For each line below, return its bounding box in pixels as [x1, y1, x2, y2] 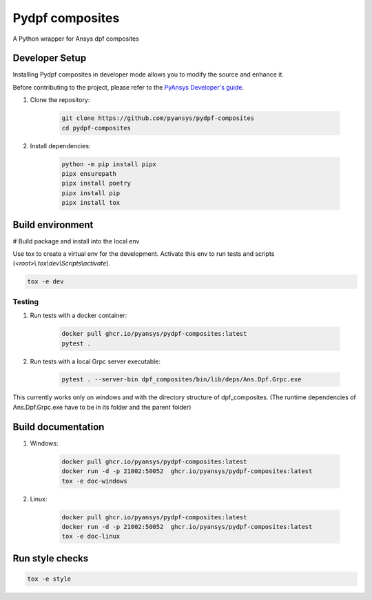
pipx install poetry [61, 179, 131, 188]
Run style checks [12, 552, 89, 564]
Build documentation [12, 421, 105, 432]
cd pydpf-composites [61, 124, 131, 132]
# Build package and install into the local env [12, 237, 140, 245]
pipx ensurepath [61, 170, 117, 177]
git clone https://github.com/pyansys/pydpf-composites [61, 114, 255, 122]
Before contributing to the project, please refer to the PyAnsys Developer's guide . [12, 83, 245, 91]
